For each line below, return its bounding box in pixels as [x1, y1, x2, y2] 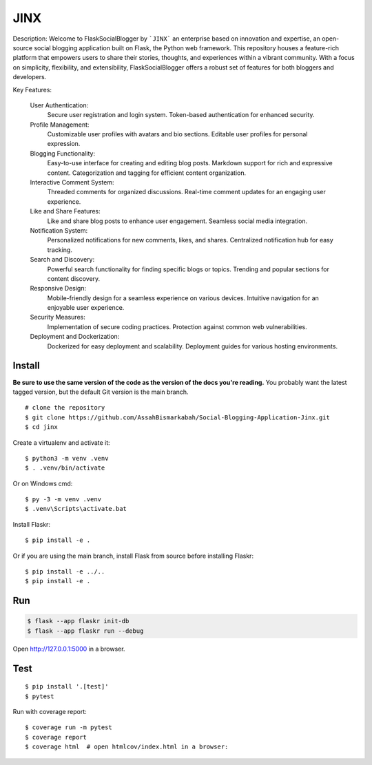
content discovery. [47, 274, 101, 282]
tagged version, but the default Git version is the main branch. [12, 388, 189, 396]
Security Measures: [30, 313, 85, 322]
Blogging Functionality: [30, 149, 96, 158]
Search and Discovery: [30, 255, 95, 264]
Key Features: [12, 85, 52, 94]
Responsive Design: [30, 284, 87, 293]
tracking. [47, 245, 72, 254]
